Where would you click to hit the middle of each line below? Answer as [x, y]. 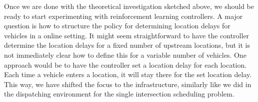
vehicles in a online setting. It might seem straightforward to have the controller [127, 35]
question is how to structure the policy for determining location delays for [117, 26]
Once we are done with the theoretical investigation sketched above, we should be [129, 6]
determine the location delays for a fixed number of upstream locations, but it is [127, 45]
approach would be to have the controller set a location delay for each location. [125, 64]
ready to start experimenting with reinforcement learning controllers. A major [123, 16]
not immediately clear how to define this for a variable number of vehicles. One [125, 54]
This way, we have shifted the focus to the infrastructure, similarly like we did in [128, 84]
